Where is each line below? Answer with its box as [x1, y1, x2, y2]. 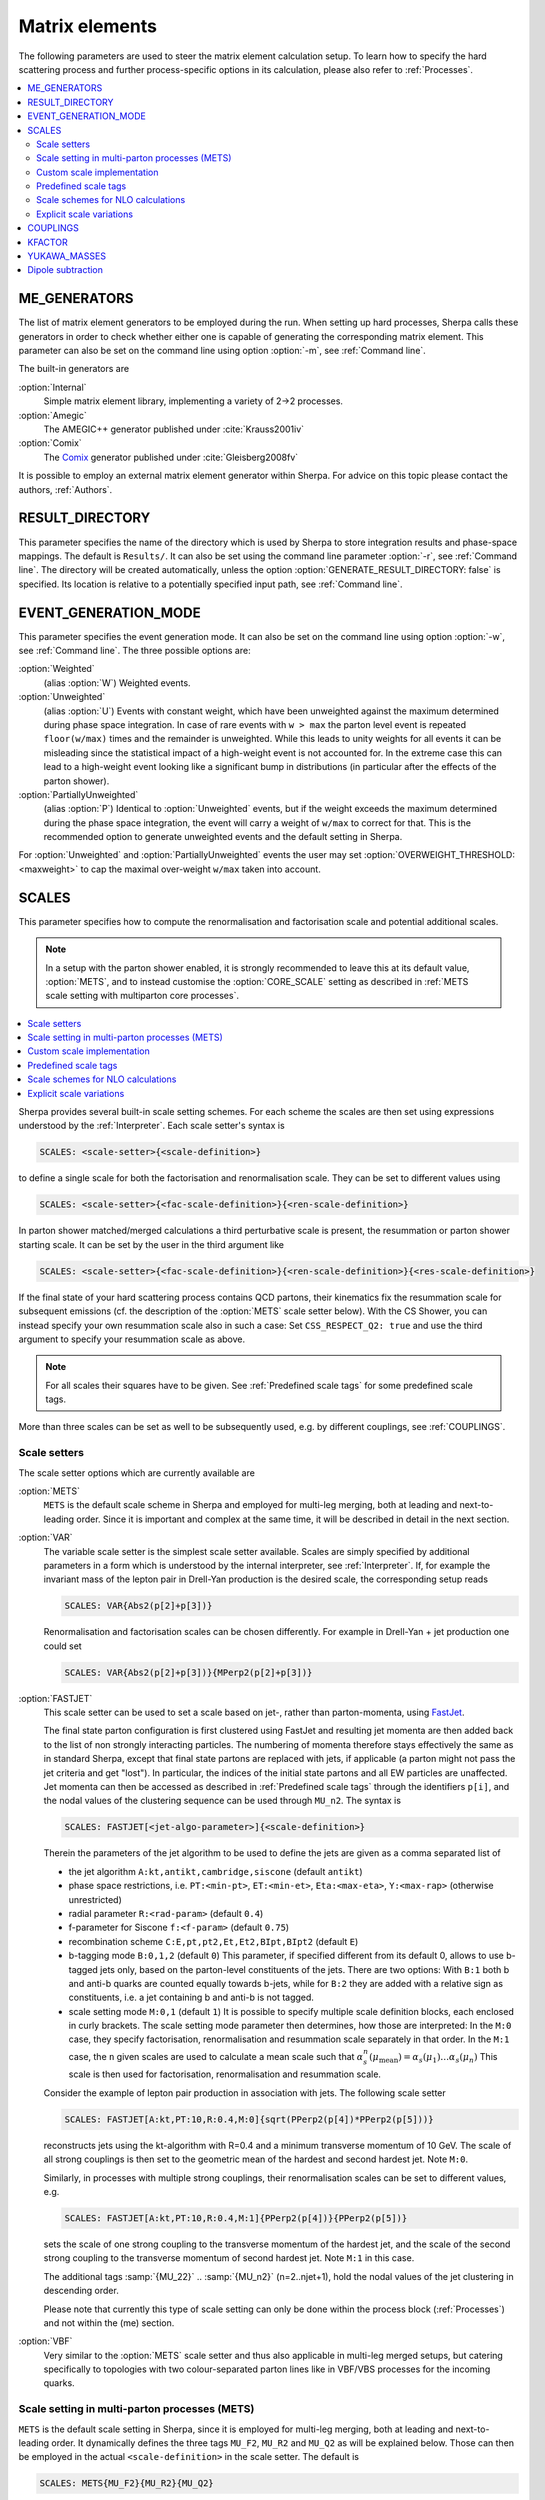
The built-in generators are [18, 363, 130, 375]
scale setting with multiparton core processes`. [45, 990, 240, 1002]
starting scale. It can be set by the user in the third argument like [18, 1238, 285, 1250]
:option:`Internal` [18, 381, 87, 393]
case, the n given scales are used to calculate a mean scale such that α [68, 2050, 364, 2062]
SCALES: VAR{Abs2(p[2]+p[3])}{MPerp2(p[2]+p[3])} [64, 1666, 313, 1678]
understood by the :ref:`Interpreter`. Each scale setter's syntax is [18, 1120, 285, 1132]
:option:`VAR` [18, 1531, 74, 1544]
